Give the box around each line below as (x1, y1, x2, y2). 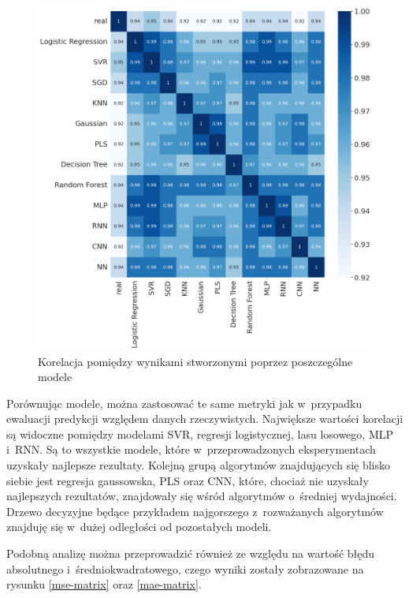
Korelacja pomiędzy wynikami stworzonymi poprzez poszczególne (38, 353, 353, 369)
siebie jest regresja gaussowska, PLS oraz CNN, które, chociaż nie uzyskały (6, 472, 369, 488)
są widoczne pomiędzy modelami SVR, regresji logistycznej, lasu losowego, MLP (6, 425, 394, 442)
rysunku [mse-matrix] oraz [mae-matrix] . (6, 576, 202, 592)
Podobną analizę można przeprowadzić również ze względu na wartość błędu (6, 545, 375, 562)
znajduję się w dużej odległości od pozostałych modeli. (6, 518, 272, 535)
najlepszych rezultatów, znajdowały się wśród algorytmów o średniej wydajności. (6, 488, 397, 504)
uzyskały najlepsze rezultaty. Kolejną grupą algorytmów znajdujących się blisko (6, 457, 390, 473)
